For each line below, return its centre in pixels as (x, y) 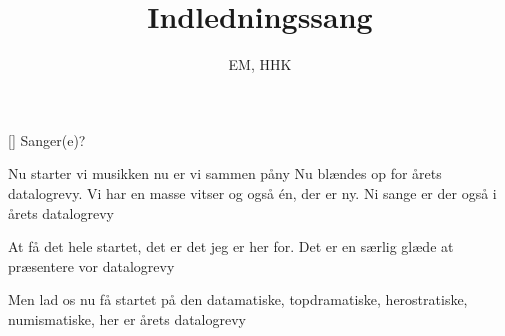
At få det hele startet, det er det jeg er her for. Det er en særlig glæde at (231, 246)
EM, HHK (260, 64)
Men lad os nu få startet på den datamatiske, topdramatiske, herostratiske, (238, 299)
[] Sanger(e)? (47, 139)
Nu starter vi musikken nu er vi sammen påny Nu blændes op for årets (225, 173)
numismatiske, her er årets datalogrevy (127, 318)
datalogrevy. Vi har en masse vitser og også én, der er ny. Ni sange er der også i (252, 192)
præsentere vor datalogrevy (91, 265)
